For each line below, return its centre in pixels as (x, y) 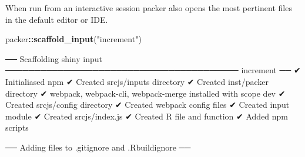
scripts (17, 127)
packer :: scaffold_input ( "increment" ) (73, 39)
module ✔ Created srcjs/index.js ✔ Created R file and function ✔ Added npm (147, 116)
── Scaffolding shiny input (54, 58)
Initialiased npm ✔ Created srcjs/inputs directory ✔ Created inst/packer (137, 81)
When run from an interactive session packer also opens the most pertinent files (149, 8)
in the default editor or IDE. (57, 19)
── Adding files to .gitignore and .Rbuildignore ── (98, 147)
